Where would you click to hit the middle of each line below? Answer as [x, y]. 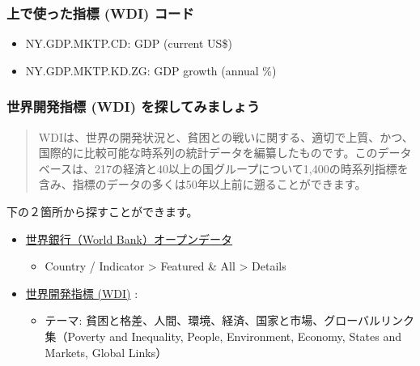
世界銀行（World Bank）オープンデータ [129, 238]
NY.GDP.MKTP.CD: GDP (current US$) [129, 43]
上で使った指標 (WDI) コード [100, 13]
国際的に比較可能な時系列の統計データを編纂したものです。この [208, 153]
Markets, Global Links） [106, 352]
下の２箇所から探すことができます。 [102, 211]
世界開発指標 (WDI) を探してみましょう [134, 106]
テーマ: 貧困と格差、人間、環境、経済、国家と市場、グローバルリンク [230, 320]
